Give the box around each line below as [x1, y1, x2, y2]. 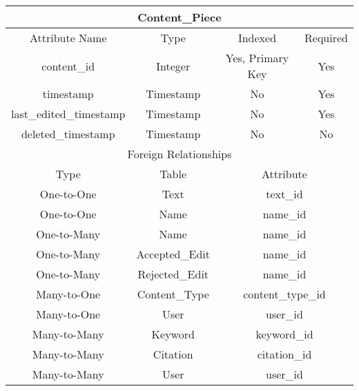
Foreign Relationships [127, 146, 232, 162]
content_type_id [243, 286, 326, 302]
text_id [266, 186, 303, 202]
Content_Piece [137, 9, 222, 25]
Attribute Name [29, 30, 107, 46]
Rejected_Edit [137, 266, 209, 282]
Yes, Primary [225, 50, 289, 66]
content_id [41, 57, 95, 74]
